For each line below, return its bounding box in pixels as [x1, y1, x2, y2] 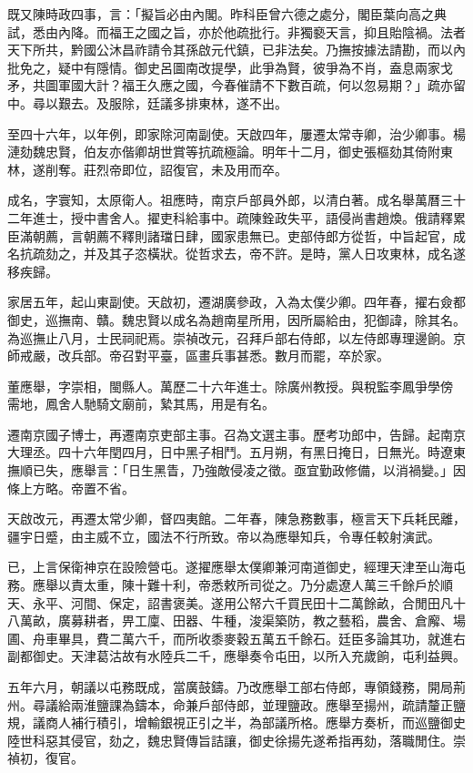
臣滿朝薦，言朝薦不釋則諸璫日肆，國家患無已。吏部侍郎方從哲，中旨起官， [7, 226, 453, 245]
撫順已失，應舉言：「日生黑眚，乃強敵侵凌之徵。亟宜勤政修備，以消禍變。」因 [7, 461, 466, 480]
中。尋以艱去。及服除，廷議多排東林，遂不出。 [7, 93, 287, 112]
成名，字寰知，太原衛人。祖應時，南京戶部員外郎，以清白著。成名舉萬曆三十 [7, 190, 466, 209]
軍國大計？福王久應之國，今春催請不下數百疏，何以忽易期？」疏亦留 [57, 76, 466, 95]
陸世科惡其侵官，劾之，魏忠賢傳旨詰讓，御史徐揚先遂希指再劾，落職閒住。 [7, 730, 453, 749]
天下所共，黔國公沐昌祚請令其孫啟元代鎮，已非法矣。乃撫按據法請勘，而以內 [7, 40, 466, 59]
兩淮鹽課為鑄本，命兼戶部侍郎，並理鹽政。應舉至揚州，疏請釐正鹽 [70, 695, 466, 714]
